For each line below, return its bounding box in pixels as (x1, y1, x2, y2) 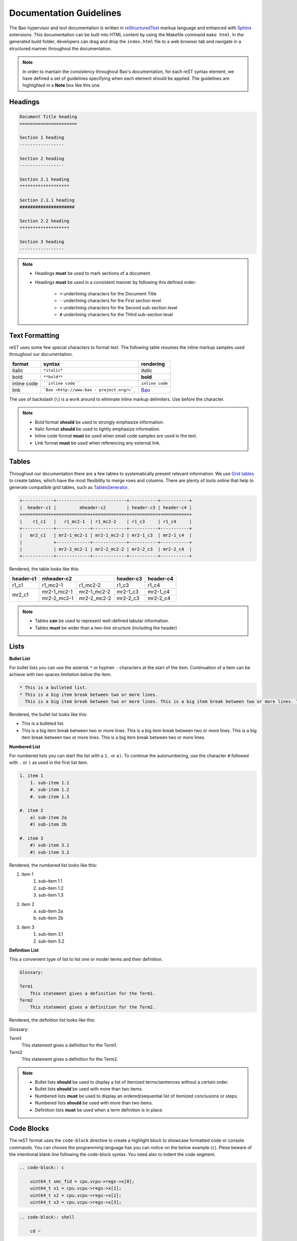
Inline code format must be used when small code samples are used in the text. (35, 433, 198, 439)
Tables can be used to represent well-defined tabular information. (35, 618, 169, 624)
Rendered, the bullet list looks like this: (9, 711, 88, 717)
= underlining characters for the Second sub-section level (59, 304, 178, 310)
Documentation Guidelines (9, 7, 122, 18)
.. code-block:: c (19, 1165, 64, 1171)
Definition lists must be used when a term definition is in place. (35, 1107, 163, 1113)
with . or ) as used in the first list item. (9, 759, 89, 765)
